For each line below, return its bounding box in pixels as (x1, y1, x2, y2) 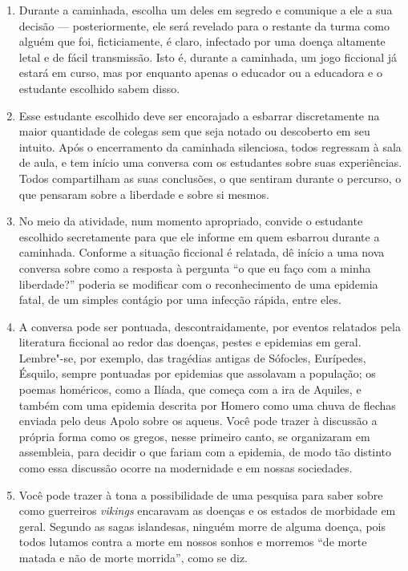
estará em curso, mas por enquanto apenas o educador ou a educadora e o (18, 64, 382, 81)
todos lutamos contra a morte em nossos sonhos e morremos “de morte (18, 533, 367, 550)
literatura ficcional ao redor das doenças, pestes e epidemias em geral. (18, 334, 362, 350)
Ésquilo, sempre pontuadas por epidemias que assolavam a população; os (18, 365, 376, 382)
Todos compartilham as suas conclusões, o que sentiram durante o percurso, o (18, 169, 402, 186)
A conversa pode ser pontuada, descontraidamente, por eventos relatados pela (18, 318, 401, 334)
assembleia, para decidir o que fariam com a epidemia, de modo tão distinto (18, 443, 392, 460)
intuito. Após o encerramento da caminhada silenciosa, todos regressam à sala (18, 138, 402, 155)
